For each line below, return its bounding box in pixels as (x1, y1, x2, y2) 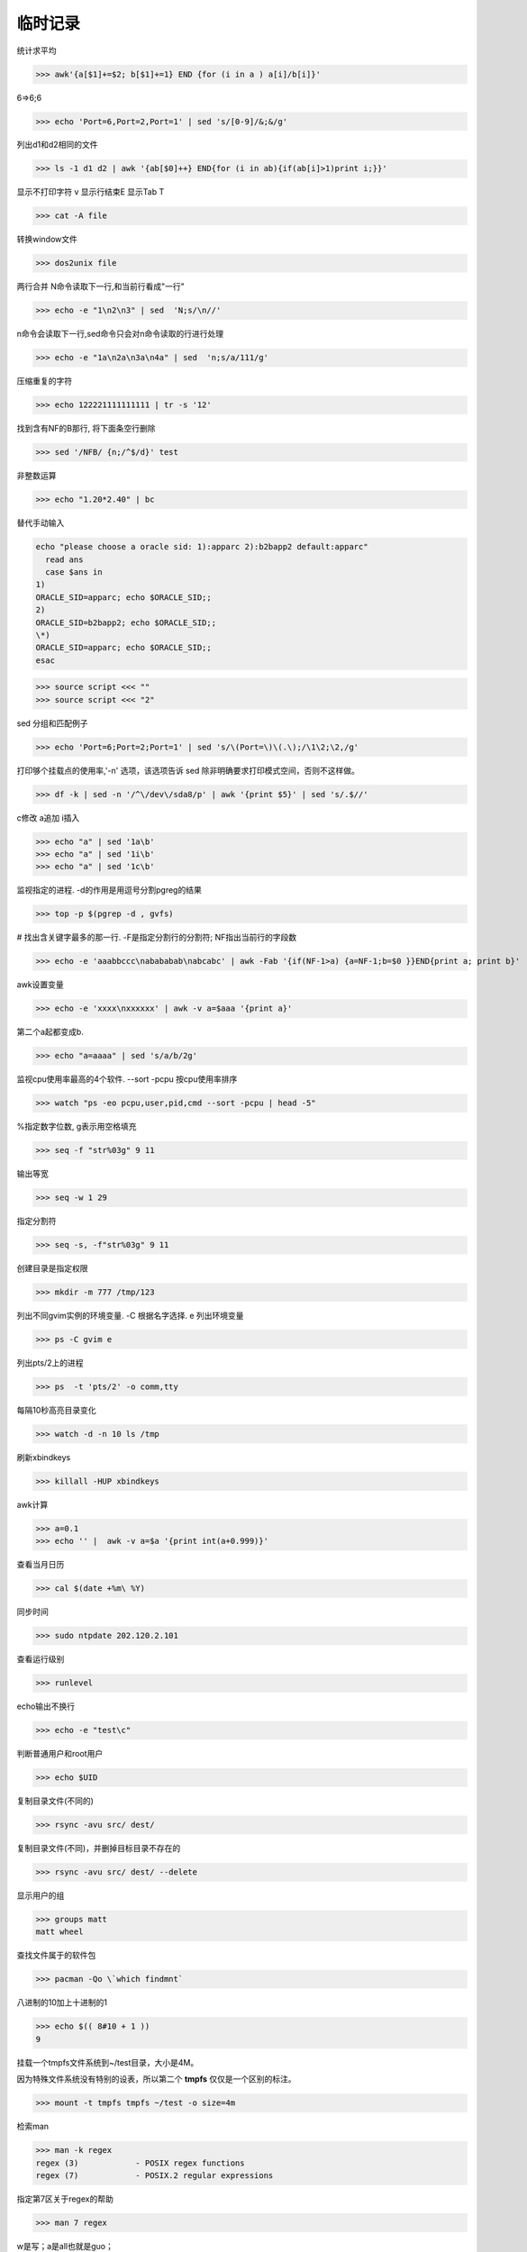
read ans (45, 554, 84, 565)
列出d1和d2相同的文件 (16, 140, 98, 150)
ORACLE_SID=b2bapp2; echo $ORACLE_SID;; (35, 617, 216, 628)
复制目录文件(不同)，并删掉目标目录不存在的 (16, 1843, 181, 1854)
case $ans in (45, 568, 103, 577)
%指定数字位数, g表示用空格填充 (16, 1121, 137, 1132)
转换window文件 (16, 234, 78, 245)
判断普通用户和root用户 (16, 1748, 104, 1759)
